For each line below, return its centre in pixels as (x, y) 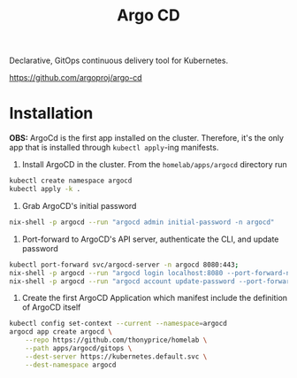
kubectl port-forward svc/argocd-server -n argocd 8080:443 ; (124, 265)
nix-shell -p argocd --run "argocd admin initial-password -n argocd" (142, 222)
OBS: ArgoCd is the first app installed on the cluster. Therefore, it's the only (147, 138)
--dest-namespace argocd (71, 365)
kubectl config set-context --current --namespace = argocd (118, 324)
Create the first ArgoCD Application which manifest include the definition (155, 298)
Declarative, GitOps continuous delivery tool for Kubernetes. (118, 61)
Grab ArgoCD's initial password (79, 205)
